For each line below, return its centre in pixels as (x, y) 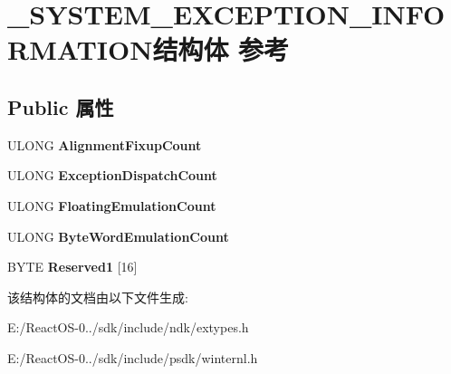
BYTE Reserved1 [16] (72, 267)
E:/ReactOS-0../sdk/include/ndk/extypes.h (128, 327)
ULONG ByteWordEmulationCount (118, 236)
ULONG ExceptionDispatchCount (112, 175)
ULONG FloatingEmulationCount (112, 205)
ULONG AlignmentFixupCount (105, 144)
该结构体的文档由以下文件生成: (98, 297)
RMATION (80, 49)
